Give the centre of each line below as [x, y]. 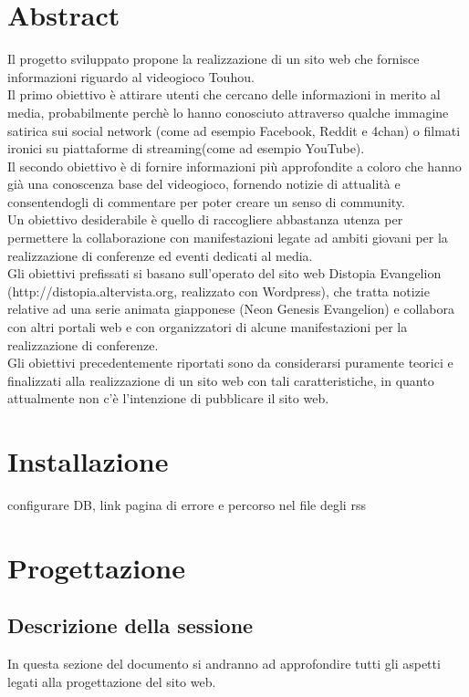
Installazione [88, 461]
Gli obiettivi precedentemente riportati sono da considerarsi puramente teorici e [230, 363]
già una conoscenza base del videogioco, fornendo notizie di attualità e [204, 184]
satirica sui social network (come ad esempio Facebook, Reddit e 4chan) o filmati [234, 130]
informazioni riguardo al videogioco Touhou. [131, 76]
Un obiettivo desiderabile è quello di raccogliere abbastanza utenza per [205, 219]
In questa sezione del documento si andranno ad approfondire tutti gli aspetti [224, 664]
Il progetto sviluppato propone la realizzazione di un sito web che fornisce [214, 59]
